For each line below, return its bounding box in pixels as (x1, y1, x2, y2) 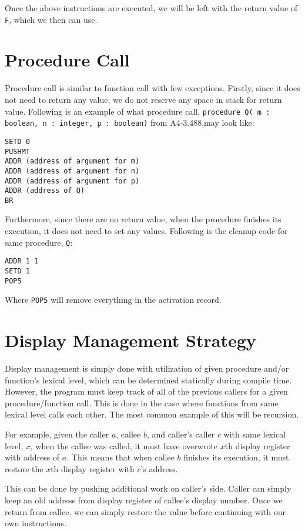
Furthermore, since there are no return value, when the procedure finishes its (5, 213, 281, 225)
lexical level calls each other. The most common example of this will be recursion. (5, 408, 299, 420)
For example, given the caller (5, 428, 109, 440)
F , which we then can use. (5, 13, 98, 25)
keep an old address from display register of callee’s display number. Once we (5, 494, 283, 506)
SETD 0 (5, 137, 30, 146)
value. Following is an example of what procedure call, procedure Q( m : (5, 105, 270, 117)
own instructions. (5, 517, 66, 529)
